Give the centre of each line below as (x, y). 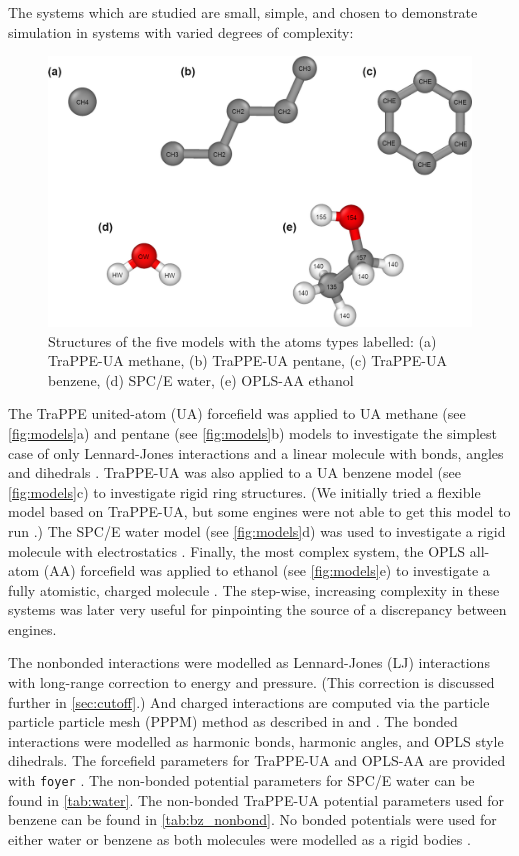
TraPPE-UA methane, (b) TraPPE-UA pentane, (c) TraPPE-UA (247, 360)
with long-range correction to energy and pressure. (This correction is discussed (251, 682)
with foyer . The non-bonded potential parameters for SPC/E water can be (241, 780)
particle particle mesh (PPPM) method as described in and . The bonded (233, 721)
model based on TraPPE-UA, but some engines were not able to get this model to (259, 511)
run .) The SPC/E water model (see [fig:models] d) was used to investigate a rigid (257, 530)
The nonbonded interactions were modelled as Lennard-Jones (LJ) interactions (249, 662)
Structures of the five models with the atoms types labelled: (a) (242, 340)
